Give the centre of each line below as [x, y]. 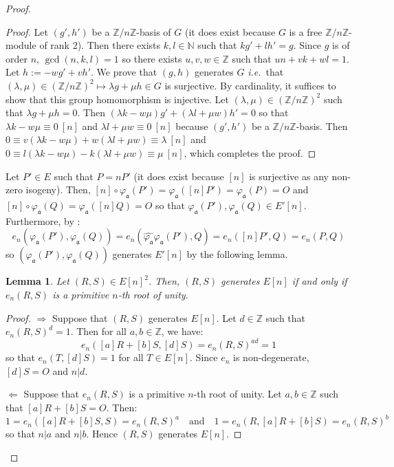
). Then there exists [119, 45]
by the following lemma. [237, 254]
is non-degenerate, [271, 357]
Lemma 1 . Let [37, 281]
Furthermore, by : [43, 220]
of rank [55, 45]
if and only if [319, 281]
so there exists [152, 58]
